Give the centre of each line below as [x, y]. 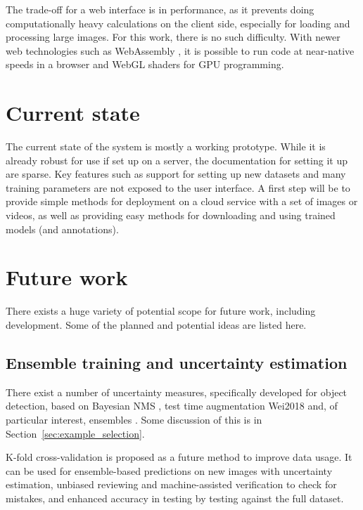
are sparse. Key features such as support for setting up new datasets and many [176, 174]
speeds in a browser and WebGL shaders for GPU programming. [145, 64]
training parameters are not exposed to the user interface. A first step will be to [178, 187]
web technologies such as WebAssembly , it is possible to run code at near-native [180, 50]
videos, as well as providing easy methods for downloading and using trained [171, 215]
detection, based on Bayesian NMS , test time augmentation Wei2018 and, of [172, 406]
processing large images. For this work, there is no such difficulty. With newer [173, 37]
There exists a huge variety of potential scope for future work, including [161, 311]
